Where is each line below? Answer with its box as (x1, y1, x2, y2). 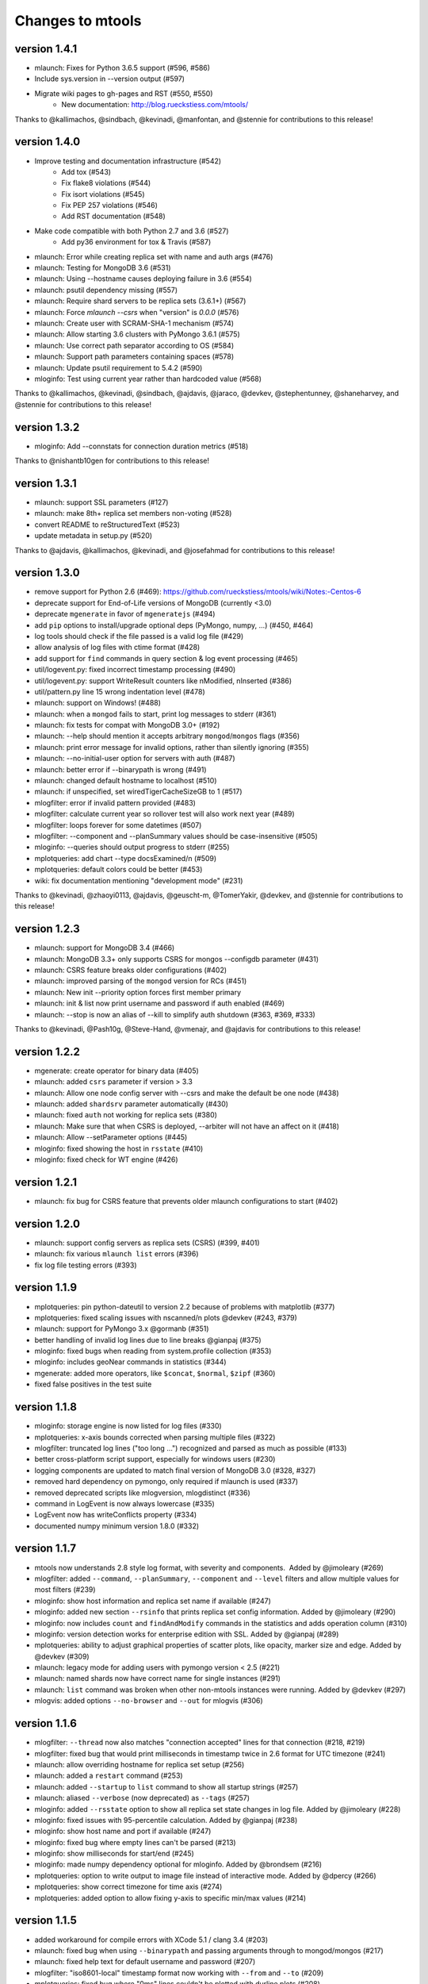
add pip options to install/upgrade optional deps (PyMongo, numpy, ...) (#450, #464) (34, 620, 314, 630)
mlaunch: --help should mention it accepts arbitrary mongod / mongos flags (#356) (34, 731, 300, 741)
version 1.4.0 (14, 135, 81, 148)
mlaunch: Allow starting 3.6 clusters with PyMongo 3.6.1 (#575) (34, 329, 241, 339)
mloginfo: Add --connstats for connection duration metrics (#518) (34, 441, 249, 451)
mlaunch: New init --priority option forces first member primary (34, 987, 242, 997)
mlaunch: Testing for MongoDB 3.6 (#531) (34, 263, 171, 273)
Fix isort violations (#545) (61, 189, 146, 198)
